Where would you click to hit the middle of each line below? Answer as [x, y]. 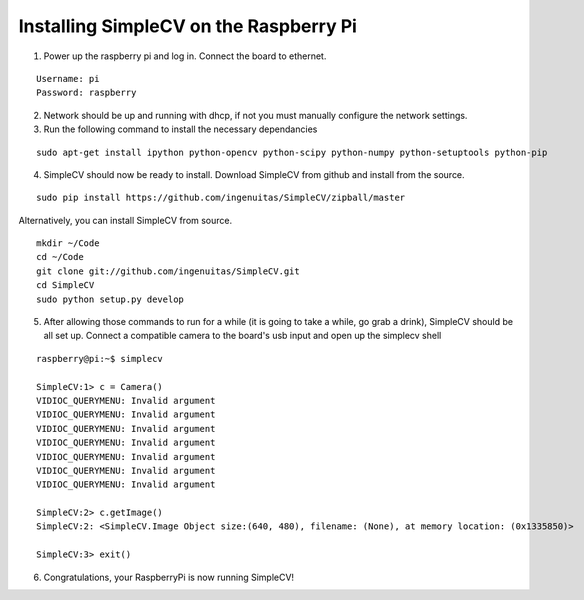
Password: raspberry [86, 93]
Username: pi [68, 78]
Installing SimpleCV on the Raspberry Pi [187, 26]
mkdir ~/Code [68, 243]
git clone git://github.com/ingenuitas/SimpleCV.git [168, 271]
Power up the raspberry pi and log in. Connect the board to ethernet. [185, 56]
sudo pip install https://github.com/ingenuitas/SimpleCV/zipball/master [221, 198]
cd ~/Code [60, 257]
